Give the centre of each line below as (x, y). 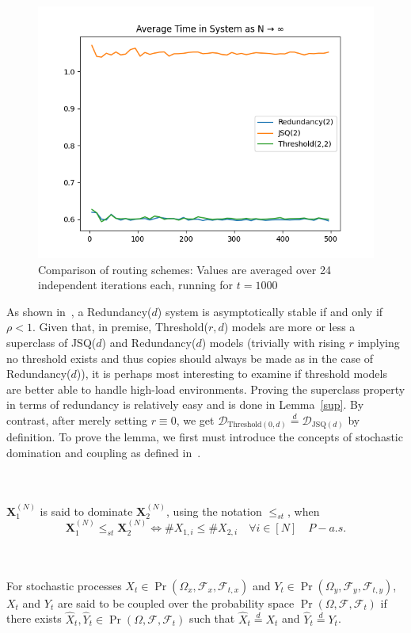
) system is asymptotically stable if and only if (270, 311)
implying (379, 342)
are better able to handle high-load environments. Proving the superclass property (206, 389)
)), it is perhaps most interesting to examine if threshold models (232, 374)
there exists (34, 618)
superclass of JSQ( (51, 342)
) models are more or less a (289, 327)
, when (303, 511)
